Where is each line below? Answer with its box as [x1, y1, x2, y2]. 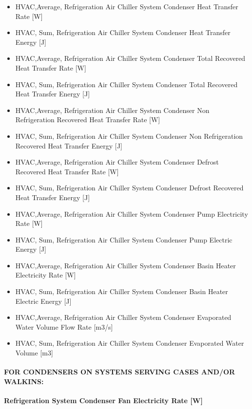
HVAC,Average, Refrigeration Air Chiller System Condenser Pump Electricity [15, 208, 248, 219]
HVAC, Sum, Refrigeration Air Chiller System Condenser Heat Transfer [15, 27, 231, 37]
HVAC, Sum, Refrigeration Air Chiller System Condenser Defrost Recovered [15, 183, 244, 193]
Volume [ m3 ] [15, 348, 53, 358]
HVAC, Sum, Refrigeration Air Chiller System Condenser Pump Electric [15, 234, 233, 244]
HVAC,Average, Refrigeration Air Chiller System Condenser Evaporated [15, 312, 232, 322]
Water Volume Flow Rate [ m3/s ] [15, 321, 113, 332]
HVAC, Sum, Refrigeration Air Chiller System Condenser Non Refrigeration [15, 130, 243, 141]
